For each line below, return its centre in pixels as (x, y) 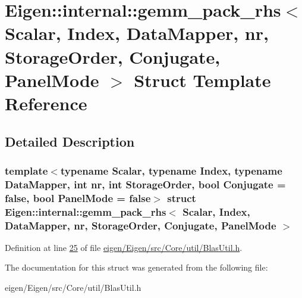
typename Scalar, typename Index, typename (171, 170)
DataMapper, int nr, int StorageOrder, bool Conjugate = (145, 184)
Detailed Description (70, 141)
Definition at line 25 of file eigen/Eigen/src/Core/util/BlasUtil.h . (124, 247)
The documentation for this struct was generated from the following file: (136, 267)
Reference (46, 103)
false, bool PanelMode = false (78, 198)
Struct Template (202, 80)
